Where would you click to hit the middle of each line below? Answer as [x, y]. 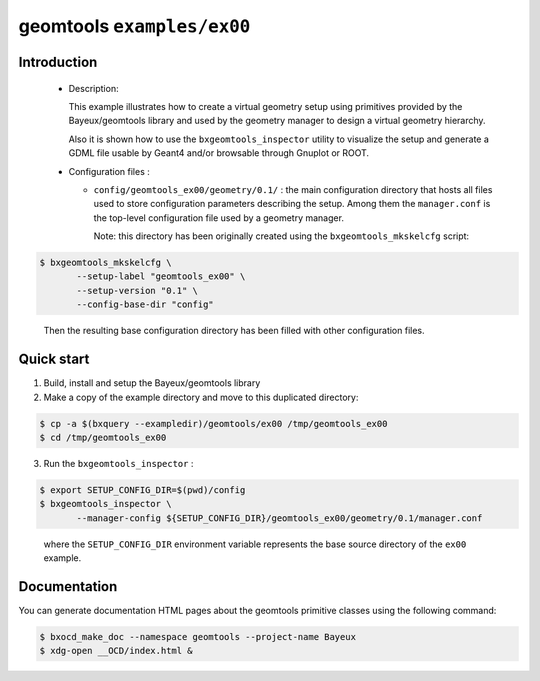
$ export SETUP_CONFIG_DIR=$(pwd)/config [142, 489]
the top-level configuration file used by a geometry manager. [219, 217]
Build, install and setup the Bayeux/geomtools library [152, 383]
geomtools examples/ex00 [134, 26]
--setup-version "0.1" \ [137, 290]
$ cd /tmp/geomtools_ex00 [103, 437]
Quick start [54, 359]
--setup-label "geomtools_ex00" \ [161, 276]
